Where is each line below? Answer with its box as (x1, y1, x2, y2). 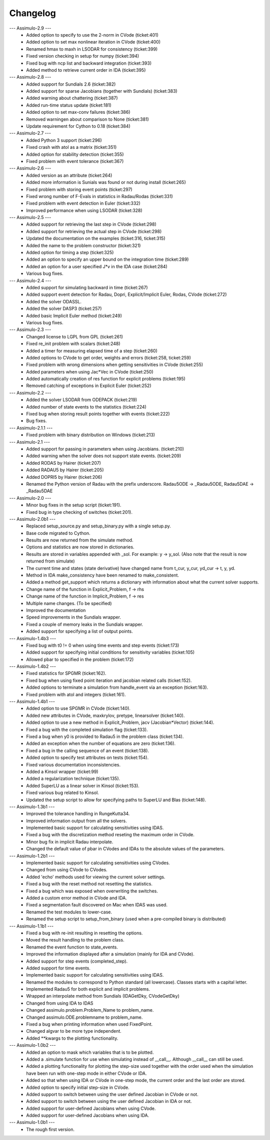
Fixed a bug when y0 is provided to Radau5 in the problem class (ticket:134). (26, 733, 184, 739)
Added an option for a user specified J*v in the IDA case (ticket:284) (26, 263, 167, 269)
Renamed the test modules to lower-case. (26, 909, 112, 915)
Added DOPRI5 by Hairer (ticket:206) (26, 474, 102, 480)
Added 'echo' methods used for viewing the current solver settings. (26, 874, 165, 880)
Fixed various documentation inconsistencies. (26, 762, 121, 768)
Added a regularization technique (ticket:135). (26, 776, 120, 782)
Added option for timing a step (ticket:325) (26, 250, 114, 256)
